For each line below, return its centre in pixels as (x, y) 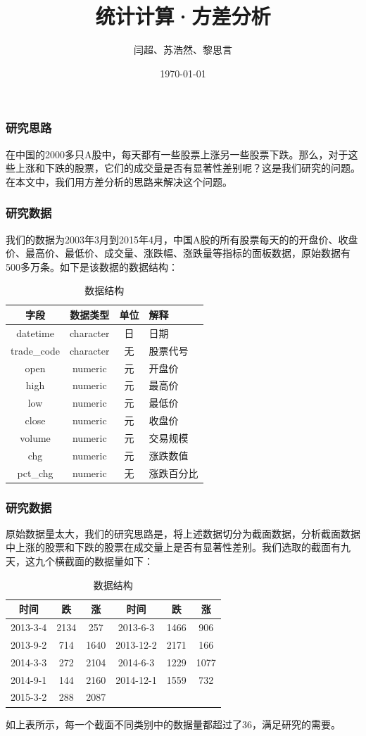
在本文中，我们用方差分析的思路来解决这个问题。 (119, 181)
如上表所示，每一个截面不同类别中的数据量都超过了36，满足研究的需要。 (173, 724)
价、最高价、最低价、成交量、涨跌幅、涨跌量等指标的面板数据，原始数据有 (178, 253)
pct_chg (35, 472)
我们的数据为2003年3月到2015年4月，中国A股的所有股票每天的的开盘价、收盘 (182, 239)
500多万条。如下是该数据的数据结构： (92, 266)
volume (35, 437)
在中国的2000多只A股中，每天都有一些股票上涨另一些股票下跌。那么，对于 (177, 154)
